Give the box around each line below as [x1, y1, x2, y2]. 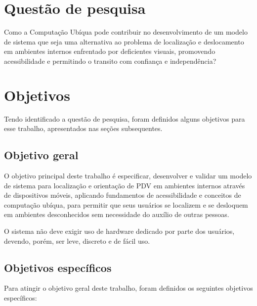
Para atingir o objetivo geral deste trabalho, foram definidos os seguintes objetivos [4, 283, 253, 293]
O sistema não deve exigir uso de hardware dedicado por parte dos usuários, [4, 225, 235, 236]
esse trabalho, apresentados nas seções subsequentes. [4, 123, 163, 133]
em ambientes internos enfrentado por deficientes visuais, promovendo [4, 46, 215, 56]
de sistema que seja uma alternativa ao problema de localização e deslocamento [4, 36, 244, 46]
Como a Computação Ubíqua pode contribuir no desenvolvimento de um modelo [4, 27, 248, 37]
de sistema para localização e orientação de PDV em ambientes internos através [4, 180, 245, 190]
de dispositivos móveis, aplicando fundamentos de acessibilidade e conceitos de [4, 190, 241, 200]
